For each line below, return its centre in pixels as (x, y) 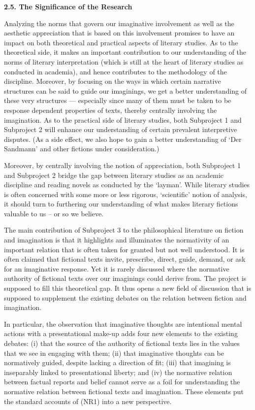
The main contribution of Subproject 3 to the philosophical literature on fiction (124, 230)
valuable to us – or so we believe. (54, 213)
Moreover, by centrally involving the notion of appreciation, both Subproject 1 (122, 165)
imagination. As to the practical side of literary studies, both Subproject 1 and (123, 120)
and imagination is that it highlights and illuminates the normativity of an (117, 240)
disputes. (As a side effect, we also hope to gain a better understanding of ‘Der (123, 139)
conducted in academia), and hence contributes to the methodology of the (115, 71)
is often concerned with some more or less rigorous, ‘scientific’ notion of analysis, (126, 194)
